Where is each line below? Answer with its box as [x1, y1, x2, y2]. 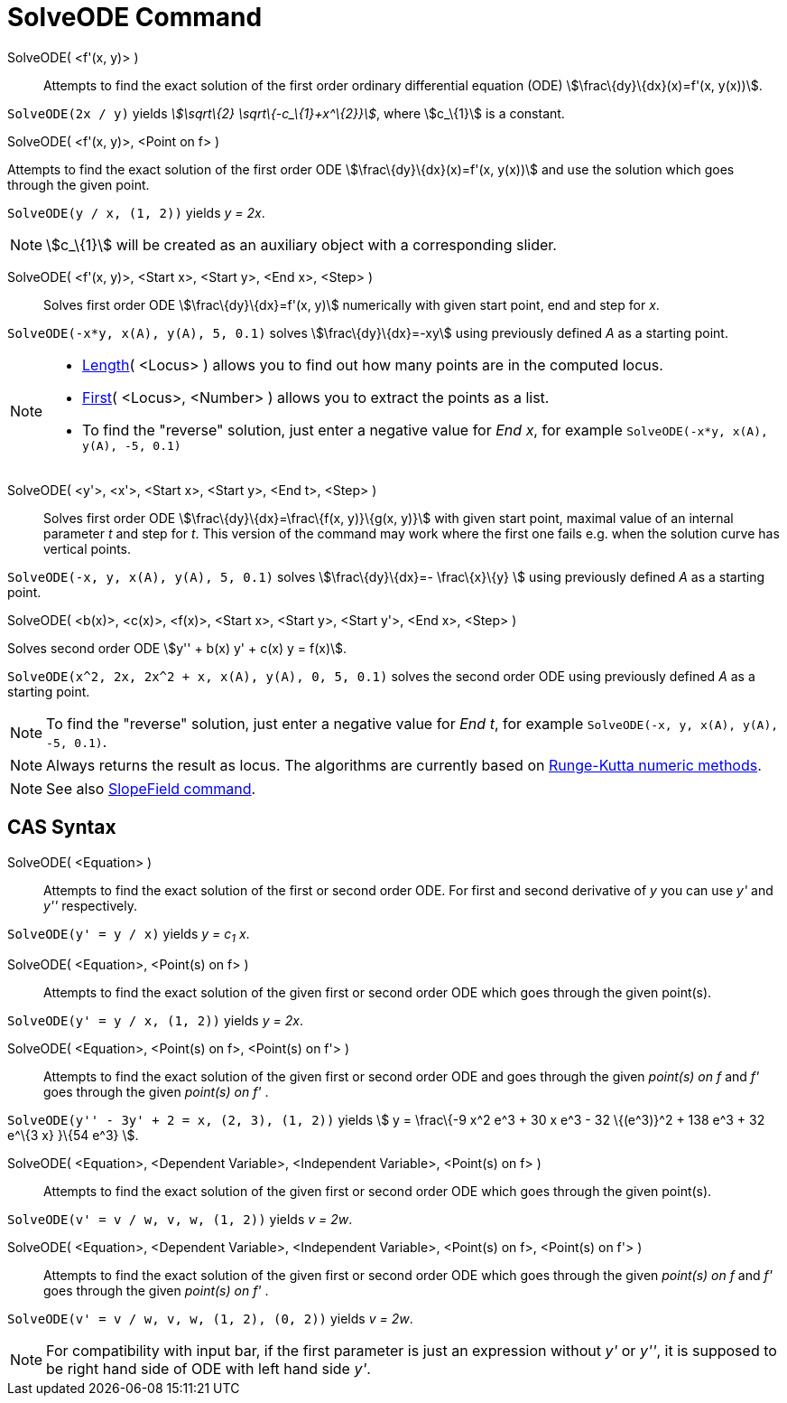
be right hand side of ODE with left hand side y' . [46, 1360, 371, 1379]
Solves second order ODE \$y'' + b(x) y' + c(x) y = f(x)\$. [7, 640, 347, 656]
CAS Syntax [7, 816, 116, 839]
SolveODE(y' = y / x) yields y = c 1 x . [7, 925, 250, 945]
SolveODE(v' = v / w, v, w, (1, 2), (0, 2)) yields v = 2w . [7, 1311, 413, 1327]
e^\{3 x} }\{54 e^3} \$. [7, 1127, 139, 1144]
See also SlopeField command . [46, 779, 256, 798]
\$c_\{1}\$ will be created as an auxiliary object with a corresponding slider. [46, 235, 557, 254]
